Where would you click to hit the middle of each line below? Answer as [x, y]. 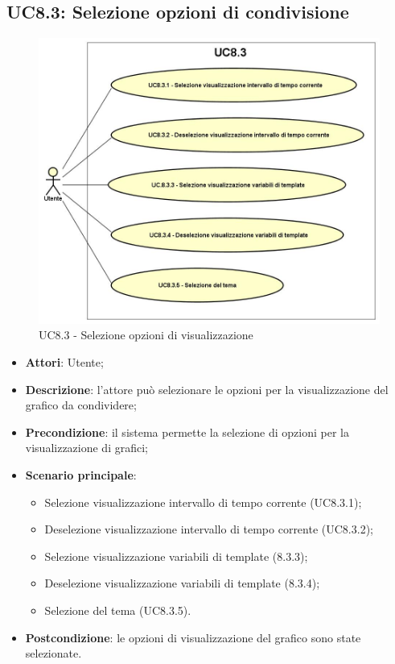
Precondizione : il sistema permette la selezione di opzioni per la [187, 432]
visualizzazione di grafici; [86, 448]
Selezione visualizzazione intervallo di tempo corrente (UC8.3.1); [203, 502]
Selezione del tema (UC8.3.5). [118, 610]
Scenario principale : [81, 475]
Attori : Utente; [64, 362]
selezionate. [53, 653]
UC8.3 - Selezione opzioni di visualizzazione [146, 335]
